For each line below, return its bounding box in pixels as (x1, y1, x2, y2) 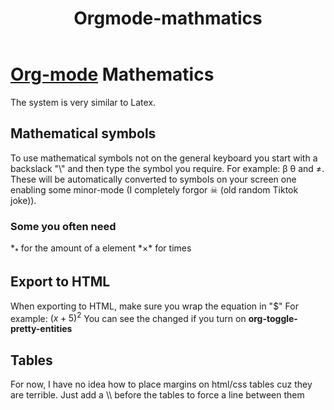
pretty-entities (10, 323, 73, 335)
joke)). (10, 194, 37, 206)
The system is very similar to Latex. (10, 96, 157, 108)
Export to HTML (10, 273, 111, 291)
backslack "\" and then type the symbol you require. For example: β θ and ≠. (10, 162, 325, 174)
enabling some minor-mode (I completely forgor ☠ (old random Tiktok (10, 183, 299, 196)
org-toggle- (248, 312, 298, 324)
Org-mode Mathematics (10, 63, 215, 86)
